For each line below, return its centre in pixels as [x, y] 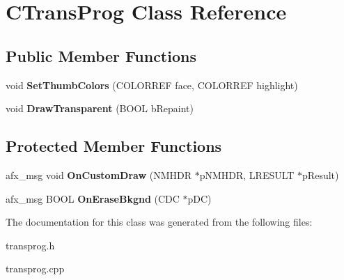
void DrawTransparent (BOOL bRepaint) [100, 108]
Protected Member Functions [114, 146]
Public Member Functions [101, 55]
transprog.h [30, 245]
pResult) [321, 174]
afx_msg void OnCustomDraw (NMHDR [99, 174]
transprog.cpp [35, 269]
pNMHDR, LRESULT [247, 174]
